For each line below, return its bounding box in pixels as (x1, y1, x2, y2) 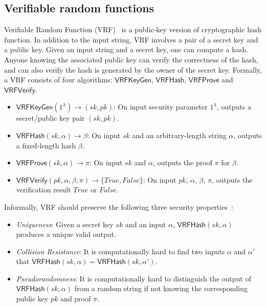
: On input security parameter (114, 101, 208, 112)
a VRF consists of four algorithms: (4, 74, 113, 85)
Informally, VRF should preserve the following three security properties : (4, 201, 233, 212)
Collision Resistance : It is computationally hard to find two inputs (16, 246, 225, 256)
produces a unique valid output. (16, 229, 116, 239)
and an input (125, 218, 166, 229)
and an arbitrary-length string (132, 129, 227, 140)
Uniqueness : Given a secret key (16, 218, 114, 229)
